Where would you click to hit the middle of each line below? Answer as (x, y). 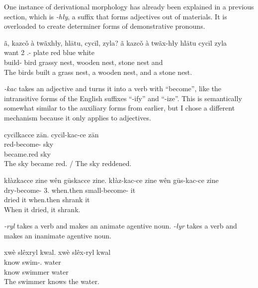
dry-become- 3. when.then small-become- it (70, 190)
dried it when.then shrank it (47, 200)
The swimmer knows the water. (52, 281)
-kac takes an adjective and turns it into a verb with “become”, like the (113, 88)
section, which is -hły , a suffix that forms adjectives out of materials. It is (116, 16)
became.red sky (27, 153)
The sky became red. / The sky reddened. (68, 163)
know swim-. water (33, 262)
